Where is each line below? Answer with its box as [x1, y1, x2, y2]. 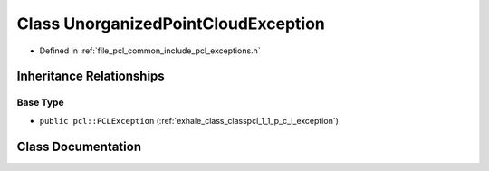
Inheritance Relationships [16, 69, 165, 84]
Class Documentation [16, 138, 142, 154]
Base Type [16, 96, 64, 109]
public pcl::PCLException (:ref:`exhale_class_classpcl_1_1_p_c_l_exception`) [39, 115, 340, 126]
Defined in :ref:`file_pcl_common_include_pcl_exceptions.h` [39, 45, 262, 56]
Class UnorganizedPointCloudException [16, 14, 325, 33]
